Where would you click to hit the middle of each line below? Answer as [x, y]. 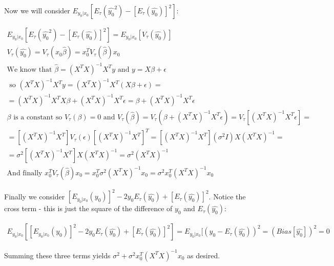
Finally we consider [35, 196]
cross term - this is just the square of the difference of [88, 208]
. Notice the [227, 196]
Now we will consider [37, 10]
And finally [25, 173]
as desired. [204, 255]
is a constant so [38, 117]
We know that [29, 69]
